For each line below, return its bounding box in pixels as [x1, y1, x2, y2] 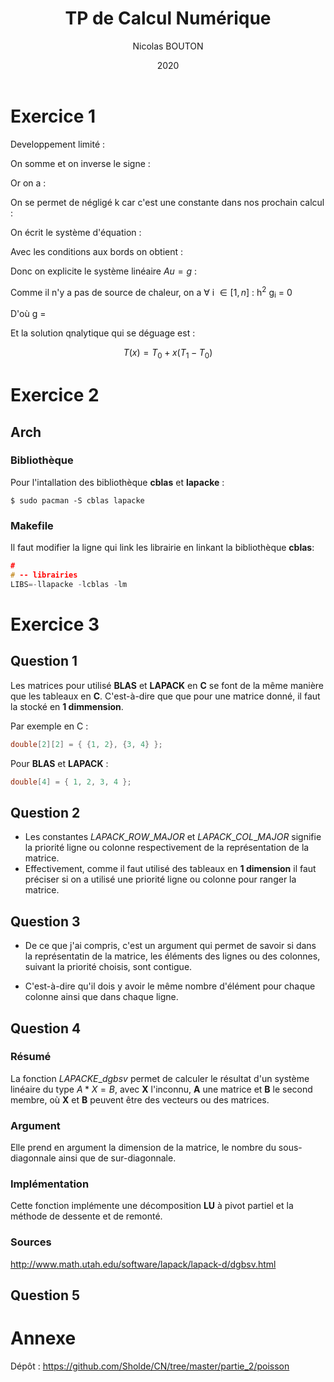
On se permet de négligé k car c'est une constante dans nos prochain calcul [10, 196, 325, 208]
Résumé [10, 1050, 52, 1064]
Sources [10, 1235, 52, 1249]
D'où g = [10, 308, 47, 320]
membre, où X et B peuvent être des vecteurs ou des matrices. [10, 1093, 270, 1106]
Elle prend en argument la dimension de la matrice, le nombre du [10, 1142, 277, 1154]
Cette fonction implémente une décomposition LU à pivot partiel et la [10, 1200, 294, 1212]
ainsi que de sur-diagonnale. [58, 1152, 177, 1164]
